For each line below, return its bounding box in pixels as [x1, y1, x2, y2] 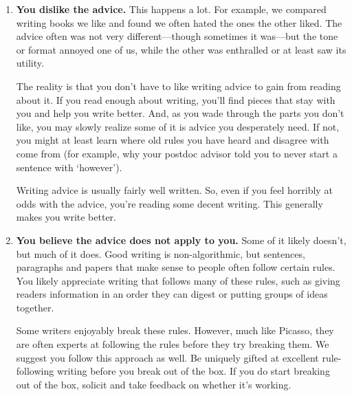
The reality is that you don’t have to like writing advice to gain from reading [16, 78, 341, 93]
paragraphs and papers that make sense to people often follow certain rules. [16, 260, 335, 274]
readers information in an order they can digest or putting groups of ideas [16, 287, 328, 301]
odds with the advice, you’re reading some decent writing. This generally [16, 196, 323, 210]
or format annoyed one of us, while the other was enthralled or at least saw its [16, 42, 346, 56]
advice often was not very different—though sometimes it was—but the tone [16, 29, 338, 43]
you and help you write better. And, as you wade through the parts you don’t [16, 106, 344, 120]
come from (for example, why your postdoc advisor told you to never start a [16, 146, 338, 160]
